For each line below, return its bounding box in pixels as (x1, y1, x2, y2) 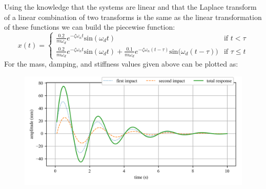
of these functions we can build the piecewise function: (4, 22, 175, 32)
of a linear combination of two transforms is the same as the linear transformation (4, 11, 262, 22)
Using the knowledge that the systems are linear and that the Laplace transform (4, 2, 257, 12)
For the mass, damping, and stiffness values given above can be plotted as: (4, 58, 238, 69)
